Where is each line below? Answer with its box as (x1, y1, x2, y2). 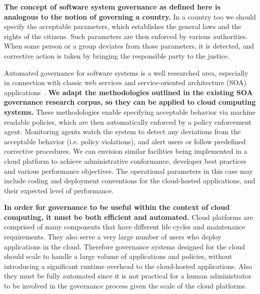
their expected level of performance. (4, 185, 114, 195)
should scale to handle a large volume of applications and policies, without (4, 251, 232, 261)
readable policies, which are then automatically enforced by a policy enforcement (4, 116, 251, 127)
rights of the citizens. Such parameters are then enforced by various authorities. (4, 31, 248, 41)
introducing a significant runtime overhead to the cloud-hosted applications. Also (4, 260, 252, 271)
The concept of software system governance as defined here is (4, 2, 220, 12)
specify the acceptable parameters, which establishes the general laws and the (4, 21, 241, 32)
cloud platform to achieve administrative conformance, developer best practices (4, 155, 246, 166)
